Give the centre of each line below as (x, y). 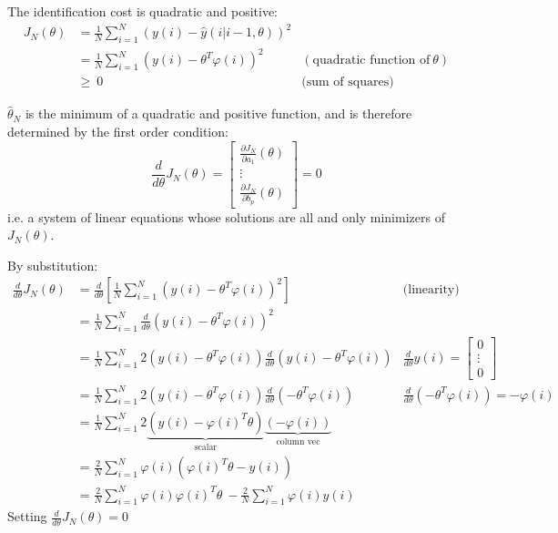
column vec (298, 441)
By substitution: (53, 265)
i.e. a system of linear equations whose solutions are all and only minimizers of (226, 216)
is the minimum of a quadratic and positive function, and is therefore (218, 113)
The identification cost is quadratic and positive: (143, 11)
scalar (206, 447)
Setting (27, 516)
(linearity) (431, 290)
